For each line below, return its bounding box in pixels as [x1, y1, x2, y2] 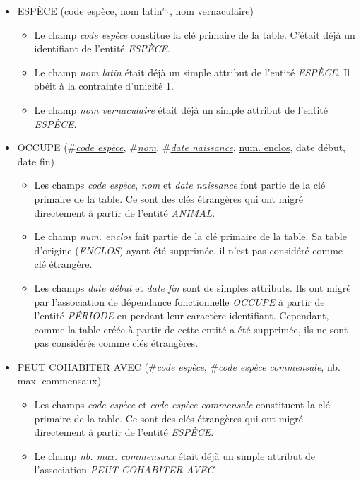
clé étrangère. [34, 256, 93, 271]
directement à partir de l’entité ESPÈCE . [34, 425, 214, 439]
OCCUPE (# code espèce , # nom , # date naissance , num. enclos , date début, [17, 140, 346, 155]
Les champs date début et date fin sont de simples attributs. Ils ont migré [34, 280, 351, 295]
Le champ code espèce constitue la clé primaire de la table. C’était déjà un [34, 27, 355, 42]
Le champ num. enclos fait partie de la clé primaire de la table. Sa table [34, 229, 347, 244]
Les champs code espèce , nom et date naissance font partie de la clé [34, 177, 326, 192]
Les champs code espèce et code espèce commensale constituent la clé [34, 397, 330, 412]
